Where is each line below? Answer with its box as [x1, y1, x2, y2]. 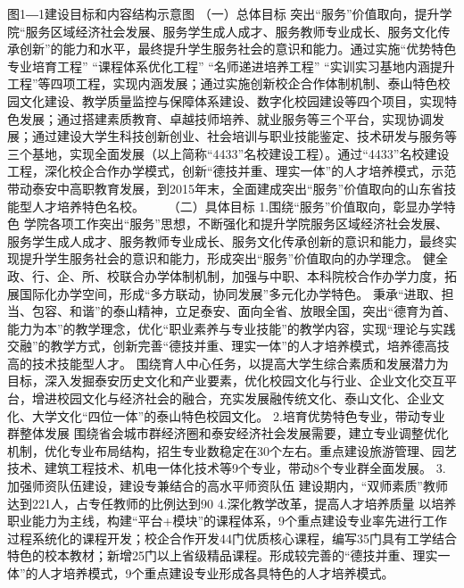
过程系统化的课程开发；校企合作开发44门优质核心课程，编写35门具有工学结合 [7, 528, 457, 547]
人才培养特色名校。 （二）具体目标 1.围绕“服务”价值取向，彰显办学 [31, 196, 443, 215]
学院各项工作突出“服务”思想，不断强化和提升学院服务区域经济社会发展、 [23, 214, 448, 233]
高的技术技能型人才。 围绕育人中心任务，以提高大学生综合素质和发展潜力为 [7, 353, 449, 372]
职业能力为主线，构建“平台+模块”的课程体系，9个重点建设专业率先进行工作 [7, 511, 448, 530]
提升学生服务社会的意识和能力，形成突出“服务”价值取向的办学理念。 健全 [19, 249, 448, 268]
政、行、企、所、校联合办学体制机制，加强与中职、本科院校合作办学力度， [7, 266, 444, 285]
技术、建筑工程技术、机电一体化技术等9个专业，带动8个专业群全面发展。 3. [7, 459, 446, 477]
